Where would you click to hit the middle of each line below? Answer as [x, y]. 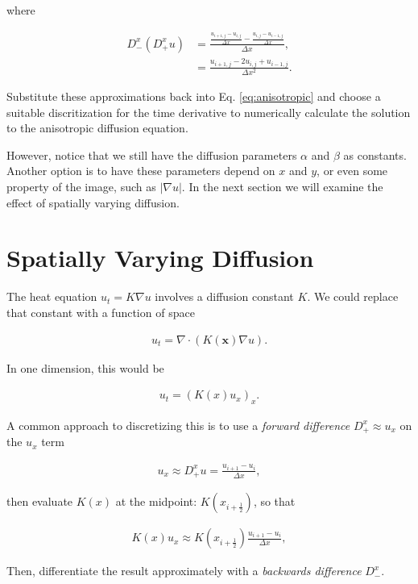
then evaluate [40, 501]
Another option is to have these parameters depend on [141, 171]
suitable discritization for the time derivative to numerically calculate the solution [209, 112]
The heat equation [52, 296]
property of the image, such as [81, 187]
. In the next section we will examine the [282, 187]
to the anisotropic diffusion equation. [97, 128]
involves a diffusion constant [224, 296]
